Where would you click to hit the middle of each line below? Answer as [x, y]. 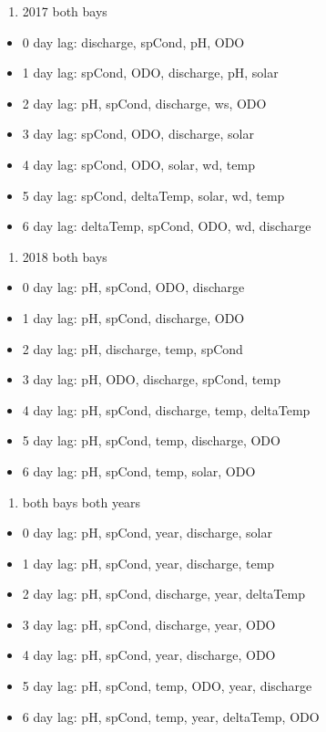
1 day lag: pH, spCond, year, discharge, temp [148, 563]
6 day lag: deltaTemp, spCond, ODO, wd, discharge [167, 226]
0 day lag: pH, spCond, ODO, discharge [133, 287]
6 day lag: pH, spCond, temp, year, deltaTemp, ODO [171, 716]
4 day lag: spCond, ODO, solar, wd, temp [138, 164]
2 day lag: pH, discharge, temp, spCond [132, 348]
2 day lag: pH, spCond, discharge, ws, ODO [144, 103]
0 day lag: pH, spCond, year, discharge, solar [147, 533]
